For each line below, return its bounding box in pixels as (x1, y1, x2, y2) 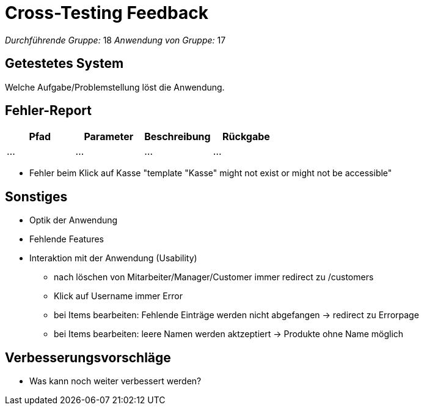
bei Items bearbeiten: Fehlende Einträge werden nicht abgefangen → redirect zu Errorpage (54, 310, 419, 321)
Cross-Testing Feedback (5, 2, 208, 23)
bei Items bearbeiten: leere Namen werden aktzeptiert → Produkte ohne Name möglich (54, 329, 404, 340)
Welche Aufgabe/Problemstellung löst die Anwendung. (5, 81, 225, 92)
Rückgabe (222, 130, 270, 143)
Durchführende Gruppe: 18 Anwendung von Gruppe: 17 (5, 34, 226, 45)
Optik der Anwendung (29, 215, 118, 226)
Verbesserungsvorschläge (5, 349, 171, 365)
